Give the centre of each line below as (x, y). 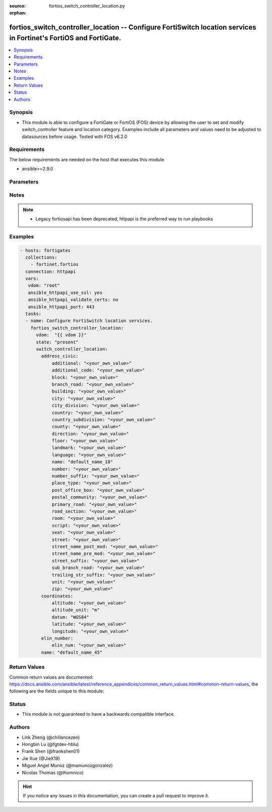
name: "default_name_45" (72, 652)
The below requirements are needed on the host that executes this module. (87, 159)
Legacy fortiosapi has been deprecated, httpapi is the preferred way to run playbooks (124, 219)
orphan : (18, 13)
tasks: (33, 314)
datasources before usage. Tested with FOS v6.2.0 (75, 137)
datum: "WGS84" (70, 617)
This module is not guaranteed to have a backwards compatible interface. (98, 714)
